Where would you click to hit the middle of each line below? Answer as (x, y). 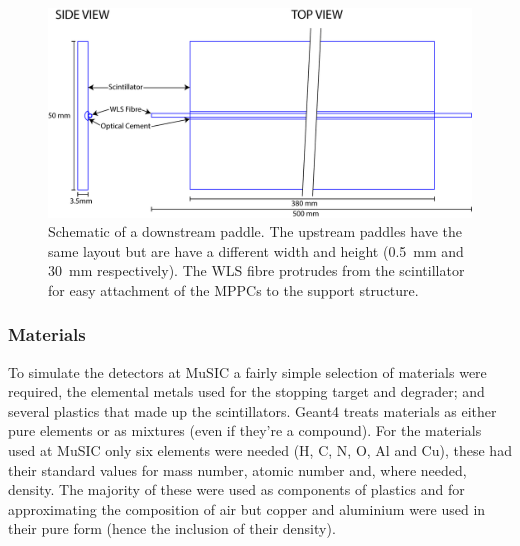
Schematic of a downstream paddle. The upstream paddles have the (255, 231)
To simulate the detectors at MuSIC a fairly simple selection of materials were (247, 371)
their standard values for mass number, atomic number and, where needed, (237, 469)
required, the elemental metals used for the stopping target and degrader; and (246, 391)
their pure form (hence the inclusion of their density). (172, 528)
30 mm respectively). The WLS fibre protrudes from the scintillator (256, 270)
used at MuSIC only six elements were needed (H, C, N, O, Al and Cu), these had (260, 450)
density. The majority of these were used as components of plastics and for (236, 489)
